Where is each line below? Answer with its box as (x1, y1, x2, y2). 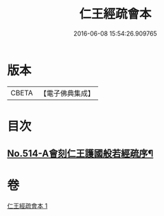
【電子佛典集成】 (39, 88, 95, 98)
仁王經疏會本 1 (7, 202, 48, 210)
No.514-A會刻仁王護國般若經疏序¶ (7, 148, 154, 160)
